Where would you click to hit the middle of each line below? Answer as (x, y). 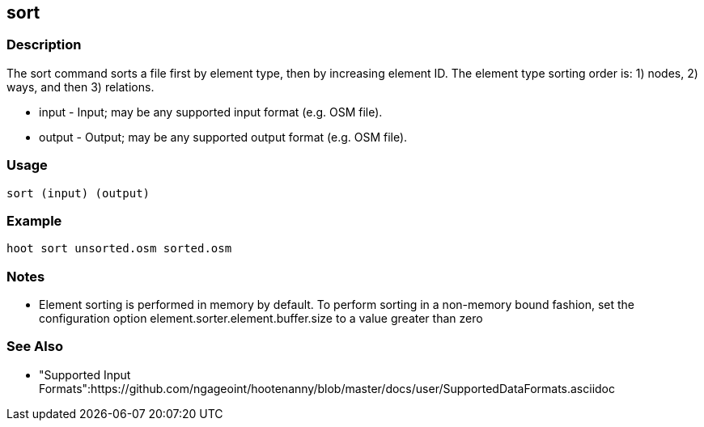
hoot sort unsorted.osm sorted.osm (119, 249)
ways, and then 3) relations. (81, 87)
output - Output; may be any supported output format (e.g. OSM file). (223, 137)
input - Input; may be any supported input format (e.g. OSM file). (211, 112)
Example (34, 220)
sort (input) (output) (78, 193)
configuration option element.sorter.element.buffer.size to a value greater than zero (261, 319)
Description (44, 45)
